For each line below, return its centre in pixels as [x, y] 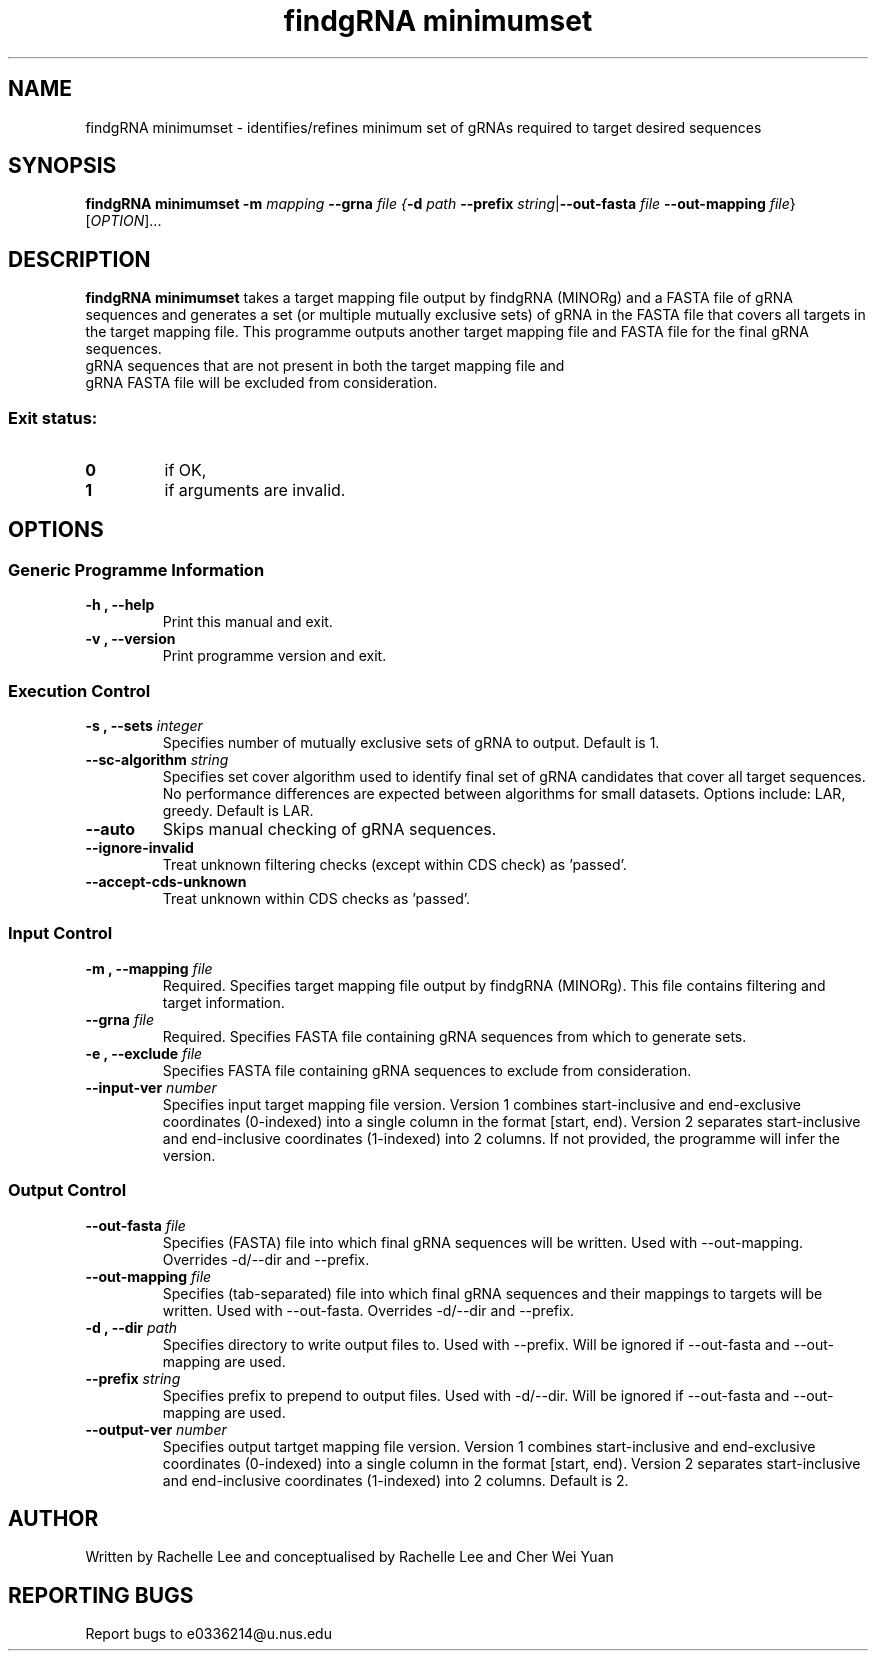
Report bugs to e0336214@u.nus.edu [208, 1634]
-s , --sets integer [144, 725]
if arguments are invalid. [255, 490]
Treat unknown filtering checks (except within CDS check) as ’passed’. [394, 864]
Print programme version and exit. [274, 656]
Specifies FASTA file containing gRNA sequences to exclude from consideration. [427, 1070]
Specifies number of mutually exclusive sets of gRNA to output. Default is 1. [411, 742]
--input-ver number [151, 1087]
